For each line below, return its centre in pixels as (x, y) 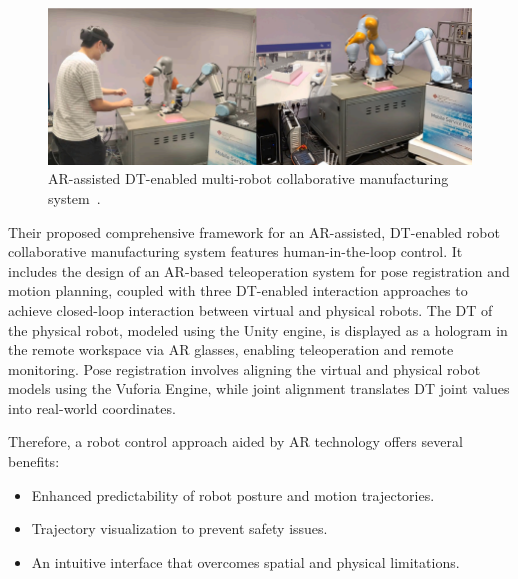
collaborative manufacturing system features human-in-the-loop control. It (235, 251)
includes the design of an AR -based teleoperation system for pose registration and (259, 270)
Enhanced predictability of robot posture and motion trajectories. (233, 494)
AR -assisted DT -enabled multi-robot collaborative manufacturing (248, 178)
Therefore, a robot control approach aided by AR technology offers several (235, 441)
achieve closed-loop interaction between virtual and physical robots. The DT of (250, 309)
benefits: (34, 461)
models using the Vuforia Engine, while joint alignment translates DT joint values (259, 388)
